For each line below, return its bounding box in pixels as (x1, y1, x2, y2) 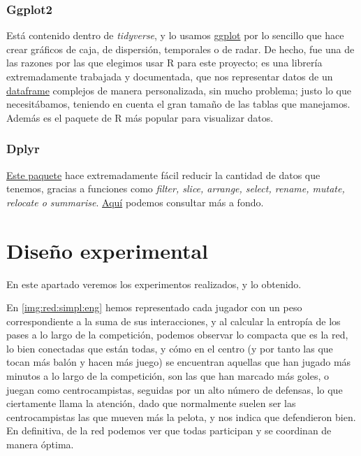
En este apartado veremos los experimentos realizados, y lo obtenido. (6, 276, 302, 291)
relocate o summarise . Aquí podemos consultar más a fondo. (6, 194, 264, 209)
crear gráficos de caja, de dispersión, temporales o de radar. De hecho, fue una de (6, 41, 355, 56)
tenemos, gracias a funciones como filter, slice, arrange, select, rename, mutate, (6, 181, 345, 196)
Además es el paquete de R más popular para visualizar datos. (6, 110, 274, 124)
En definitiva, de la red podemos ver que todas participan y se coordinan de (6, 423, 332, 438)
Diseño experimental (6, 236, 208, 264)
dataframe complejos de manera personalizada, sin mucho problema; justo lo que (6, 83, 351, 97)
